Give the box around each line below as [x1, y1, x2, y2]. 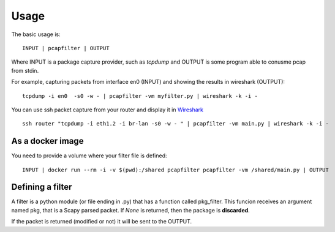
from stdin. [11, 67, 39, 74]
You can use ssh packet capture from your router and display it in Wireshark [11, 106, 204, 113]
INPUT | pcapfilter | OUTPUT [22, 45, 110, 51]
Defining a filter [11, 182, 72, 192]
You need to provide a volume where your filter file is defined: [11, 152, 168, 159]
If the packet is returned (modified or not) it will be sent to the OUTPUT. [11, 218, 192, 225]
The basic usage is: [11, 31, 61, 38]
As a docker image [11, 136, 84, 146]
